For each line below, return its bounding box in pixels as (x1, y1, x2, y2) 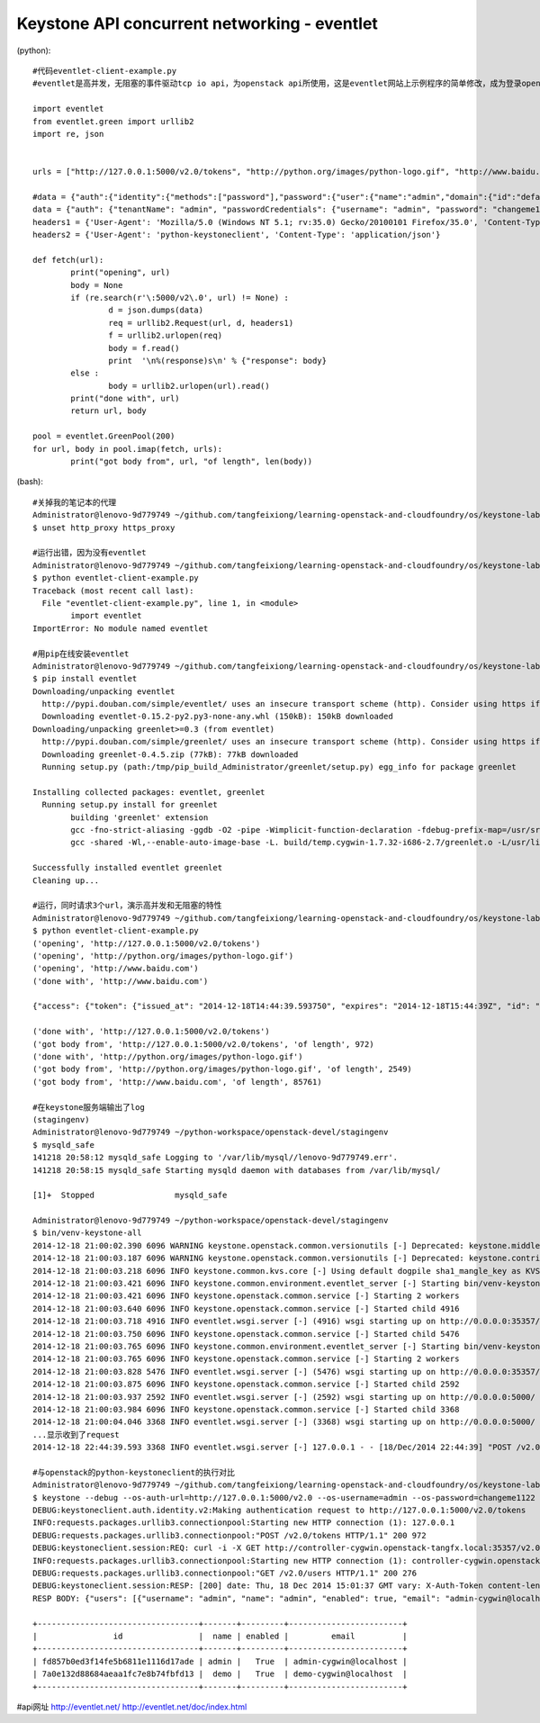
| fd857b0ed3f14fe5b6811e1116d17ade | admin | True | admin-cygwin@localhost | (32, 1656, 408, 1666)
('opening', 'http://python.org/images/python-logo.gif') (32, 951, 294, 961)
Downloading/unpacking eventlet (32, 686, 175, 697)
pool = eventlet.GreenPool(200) (32, 431, 175, 441)
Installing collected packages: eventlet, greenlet (32, 787, 265, 797)
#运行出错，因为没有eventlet (32, 547, 147, 558)
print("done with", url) (70, 393, 180, 404)
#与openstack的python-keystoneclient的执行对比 (32, 1467, 236, 1477)
